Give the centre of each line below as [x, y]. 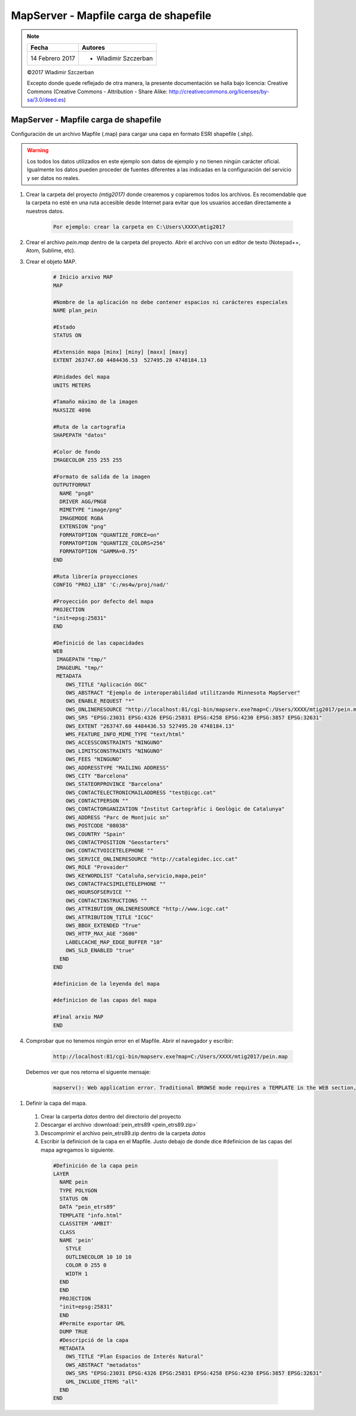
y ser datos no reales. [53, 178]
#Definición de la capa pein [96, 1165]
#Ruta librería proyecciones [96, 576]
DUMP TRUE [74, 1332]
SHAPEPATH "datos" [80, 435]
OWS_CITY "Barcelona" [97, 776]
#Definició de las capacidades [99, 643]
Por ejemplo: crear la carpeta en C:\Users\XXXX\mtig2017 [139, 227]
